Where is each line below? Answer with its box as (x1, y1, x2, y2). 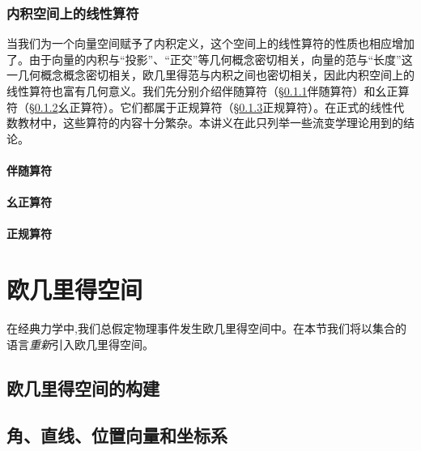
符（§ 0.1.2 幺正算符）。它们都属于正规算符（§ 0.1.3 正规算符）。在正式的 (6, 98, 371, 115)
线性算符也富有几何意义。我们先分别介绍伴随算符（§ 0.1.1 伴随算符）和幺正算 (6, 83, 410, 99)
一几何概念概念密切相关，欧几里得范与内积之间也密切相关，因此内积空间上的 (6, 66, 415, 83)
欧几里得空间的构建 (6, 375, 159, 400)
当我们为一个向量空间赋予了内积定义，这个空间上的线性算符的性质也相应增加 (6, 35, 415, 52)
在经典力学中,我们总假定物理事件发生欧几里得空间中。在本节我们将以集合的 (6, 320, 406, 337)
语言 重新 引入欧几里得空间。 (6, 335, 154, 352)
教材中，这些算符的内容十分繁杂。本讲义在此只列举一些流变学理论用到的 (17, 114, 403, 131)
